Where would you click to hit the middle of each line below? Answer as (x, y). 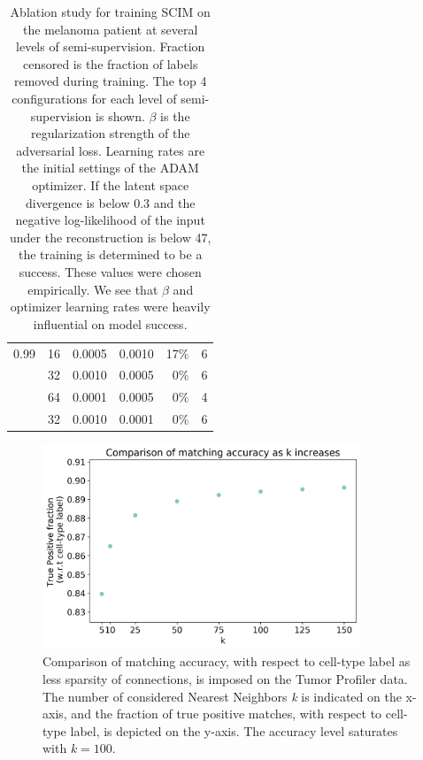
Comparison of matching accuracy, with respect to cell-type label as (227, 661)
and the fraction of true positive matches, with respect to (227, 714)
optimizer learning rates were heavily (110, 307)
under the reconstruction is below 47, (111, 237)
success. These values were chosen (110, 271)
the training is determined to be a (110, 254)
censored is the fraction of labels (110, 63)
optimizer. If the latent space (111, 184)
